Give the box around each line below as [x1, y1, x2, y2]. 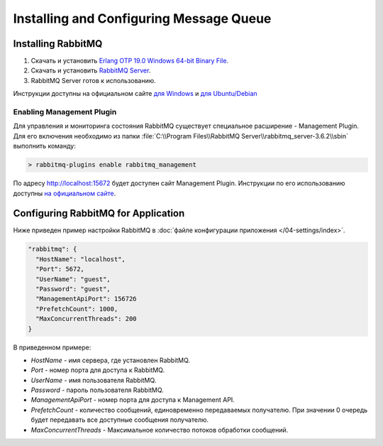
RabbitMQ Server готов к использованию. [30, 76, 156, 85]
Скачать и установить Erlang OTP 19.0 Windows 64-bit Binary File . [30, 57, 229, 65]
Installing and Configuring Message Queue [13, 11, 272, 26]
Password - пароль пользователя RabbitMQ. [30, 386, 165, 394]
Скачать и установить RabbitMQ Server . [30, 66, 151, 75]
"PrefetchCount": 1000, [35, 305, 118, 312]
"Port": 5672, [35, 265, 85, 273]
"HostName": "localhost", [35, 255, 126, 263]
